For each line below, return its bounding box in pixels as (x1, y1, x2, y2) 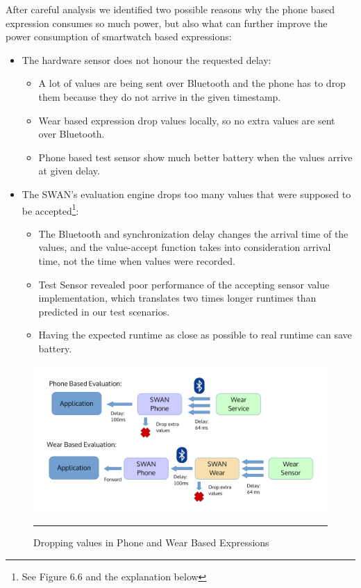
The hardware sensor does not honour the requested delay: (22, 52, 271, 67)
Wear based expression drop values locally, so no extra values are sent (38, 113, 335, 127)
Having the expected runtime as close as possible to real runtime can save (38, 327, 352, 342)
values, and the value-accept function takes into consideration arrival (38, 240, 331, 254)
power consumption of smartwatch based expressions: (6, 29, 232, 44)
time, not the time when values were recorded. (38, 253, 235, 268)
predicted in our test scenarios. (38, 304, 170, 318)
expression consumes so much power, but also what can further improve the (6, 15, 328, 30)
